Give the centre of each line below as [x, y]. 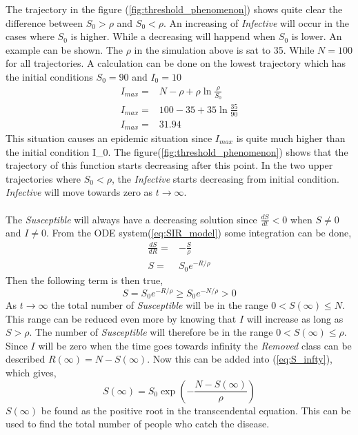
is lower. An [317, 36]
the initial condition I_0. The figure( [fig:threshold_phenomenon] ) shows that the [177, 151]
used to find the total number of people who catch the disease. [138, 424]
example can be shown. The [64, 49]
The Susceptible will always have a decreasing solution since [131, 219]
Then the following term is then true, [84, 280]
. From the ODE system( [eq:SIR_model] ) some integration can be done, [199, 233]
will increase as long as [295, 318]
